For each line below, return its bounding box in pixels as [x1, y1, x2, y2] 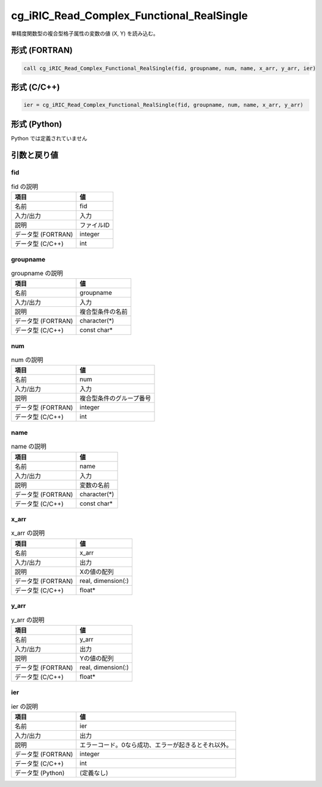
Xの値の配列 [79, 567, 114, 576]
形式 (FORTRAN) [11, 45, 73, 56]
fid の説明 [11, 182, 39, 190]
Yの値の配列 [79, 654, 114, 662]
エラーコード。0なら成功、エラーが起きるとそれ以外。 [79, 740, 233, 749]
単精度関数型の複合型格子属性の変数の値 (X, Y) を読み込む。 [11, 30, 159, 37]
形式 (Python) [11, 119, 63, 129]
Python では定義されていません [11, 134, 88, 142]
